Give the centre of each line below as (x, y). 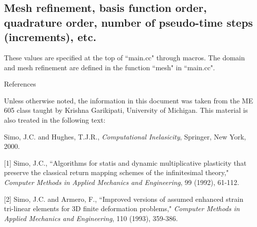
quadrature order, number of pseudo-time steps (128, 22)
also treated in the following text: (55, 119)
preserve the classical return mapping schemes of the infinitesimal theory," (117, 172)
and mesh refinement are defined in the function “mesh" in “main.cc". (110, 67)
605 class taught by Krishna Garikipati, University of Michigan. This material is (126, 110)
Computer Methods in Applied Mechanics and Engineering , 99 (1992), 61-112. (122, 182)
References (20, 84)
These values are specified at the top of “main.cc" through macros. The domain (125, 57)
